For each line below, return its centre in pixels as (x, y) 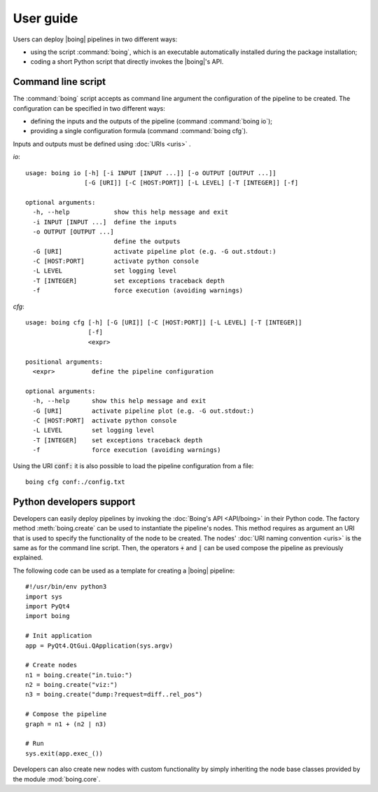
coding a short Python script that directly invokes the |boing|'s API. (127, 62)
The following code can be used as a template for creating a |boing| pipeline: (124, 571)
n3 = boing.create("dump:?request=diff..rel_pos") (114, 695)
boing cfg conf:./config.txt (75, 482)
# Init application (59, 636)
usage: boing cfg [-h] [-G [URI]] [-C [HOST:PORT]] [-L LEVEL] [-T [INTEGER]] (164, 323)
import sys (44, 596)
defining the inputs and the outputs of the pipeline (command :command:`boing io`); (152, 121)
